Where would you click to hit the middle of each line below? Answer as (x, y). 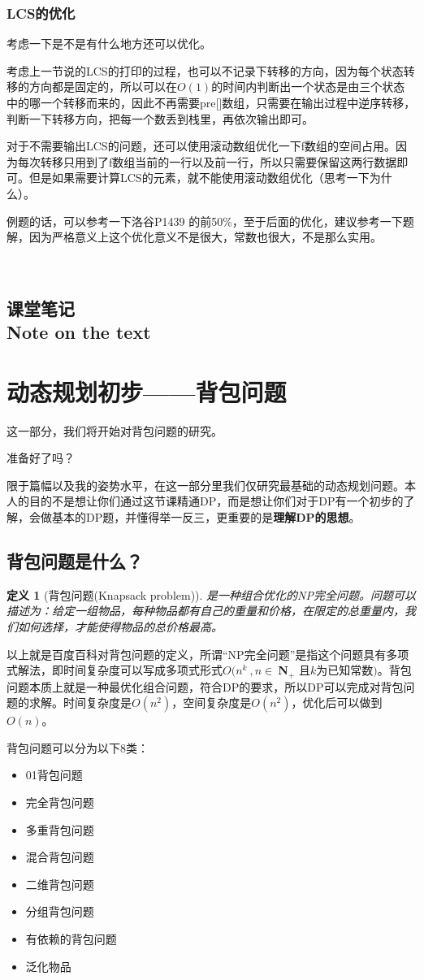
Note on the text (79, 332)
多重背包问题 (60, 829)
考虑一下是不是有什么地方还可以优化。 (109, 43)
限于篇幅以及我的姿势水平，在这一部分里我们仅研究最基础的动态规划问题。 (206, 485)
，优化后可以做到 (337, 702)
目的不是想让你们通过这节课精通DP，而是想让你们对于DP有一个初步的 (216, 501)
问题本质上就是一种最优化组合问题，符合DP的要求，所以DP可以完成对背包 (205, 686)
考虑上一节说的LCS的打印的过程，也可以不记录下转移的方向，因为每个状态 (205, 70)
